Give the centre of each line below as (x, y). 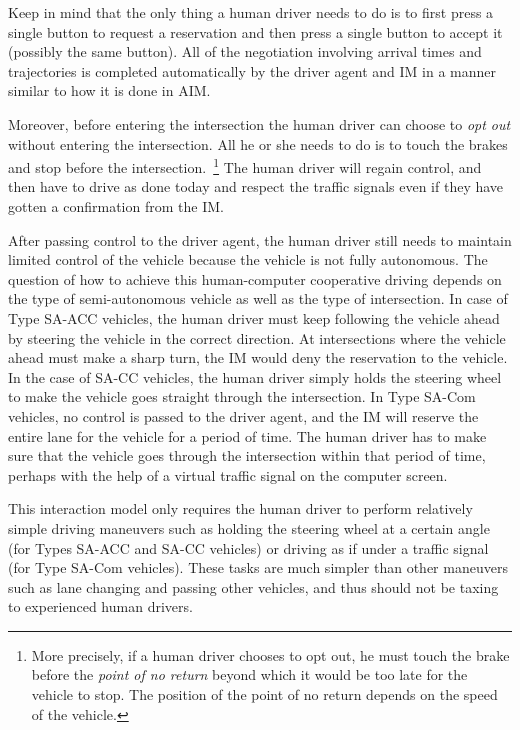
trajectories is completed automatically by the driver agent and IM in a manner (252, 70)
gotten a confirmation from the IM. (116, 206)
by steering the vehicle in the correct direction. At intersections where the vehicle (257, 337)
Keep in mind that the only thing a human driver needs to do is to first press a (251, 12)
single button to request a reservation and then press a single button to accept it (255, 31)
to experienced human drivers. (100, 606)
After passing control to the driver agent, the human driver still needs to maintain (260, 239)
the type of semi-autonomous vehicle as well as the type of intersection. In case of (258, 298)
